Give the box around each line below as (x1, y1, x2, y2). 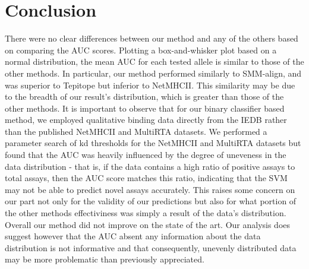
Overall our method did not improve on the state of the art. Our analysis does (5, 218, 291, 230)
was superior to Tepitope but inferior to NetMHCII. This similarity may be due (5, 78, 295, 91)
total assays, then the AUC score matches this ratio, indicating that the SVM (5, 172, 288, 184)
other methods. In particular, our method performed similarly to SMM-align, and (5, 67, 302, 79)
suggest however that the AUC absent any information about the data (5, 230, 261, 242)
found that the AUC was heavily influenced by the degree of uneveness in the (5, 148, 286, 161)
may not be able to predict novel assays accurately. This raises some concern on (5, 183, 295, 195)
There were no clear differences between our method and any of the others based (5, 32, 298, 45)
